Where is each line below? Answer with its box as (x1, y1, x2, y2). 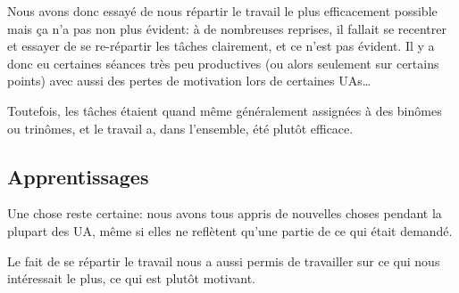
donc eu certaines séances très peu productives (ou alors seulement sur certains (7, 53, 439, 72)
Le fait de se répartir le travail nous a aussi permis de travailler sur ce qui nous (7, 251, 440, 270)
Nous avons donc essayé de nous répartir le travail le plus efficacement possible (7, 2, 438, 20)
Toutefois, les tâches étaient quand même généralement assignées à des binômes (7, 101, 442, 119)
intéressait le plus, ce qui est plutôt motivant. (7, 269, 255, 288)
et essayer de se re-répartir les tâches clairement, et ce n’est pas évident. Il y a (7, 37, 435, 55)
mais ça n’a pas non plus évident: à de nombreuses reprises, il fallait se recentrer (7, 19, 446, 37)
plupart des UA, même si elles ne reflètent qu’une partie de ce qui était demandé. (7, 221, 453, 240)
